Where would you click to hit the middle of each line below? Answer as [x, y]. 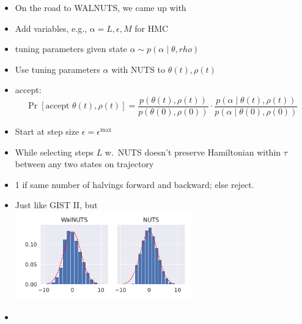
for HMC [152, 28]
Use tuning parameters [57, 69]
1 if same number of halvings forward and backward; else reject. [134, 184]
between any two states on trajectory [84, 164]
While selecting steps [54, 152]
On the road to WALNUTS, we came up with [101, 7]
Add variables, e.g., [51, 28]
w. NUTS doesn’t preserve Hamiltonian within [193, 152]
